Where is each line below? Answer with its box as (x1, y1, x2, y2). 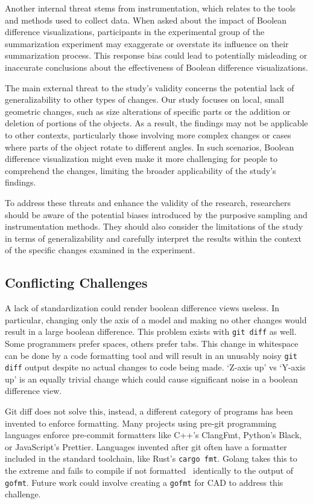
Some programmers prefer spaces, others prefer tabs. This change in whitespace (5, 337, 299, 349)
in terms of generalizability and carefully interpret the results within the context (5, 231, 302, 244)
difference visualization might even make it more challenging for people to (5, 152, 278, 165)
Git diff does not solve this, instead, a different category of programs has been (5, 405, 293, 418)
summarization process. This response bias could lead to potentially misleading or (5, 49, 308, 62)
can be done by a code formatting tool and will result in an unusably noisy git (5, 349, 297, 361)
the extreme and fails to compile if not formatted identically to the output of (5, 464, 294, 477)
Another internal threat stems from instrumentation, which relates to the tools (5, 2, 296, 14)
